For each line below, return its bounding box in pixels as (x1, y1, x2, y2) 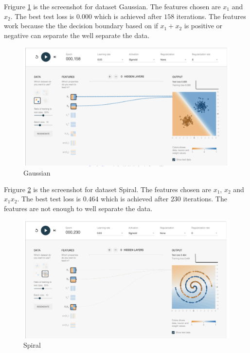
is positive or (184, 20, 223, 31)
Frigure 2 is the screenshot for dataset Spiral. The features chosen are (4, 184, 211, 194)
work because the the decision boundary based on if (4, 20, 158, 31)
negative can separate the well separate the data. (4, 30, 150, 40)
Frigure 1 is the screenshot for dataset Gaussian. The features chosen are (4, 1, 221, 11)
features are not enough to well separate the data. (4, 203, 153, 214)
